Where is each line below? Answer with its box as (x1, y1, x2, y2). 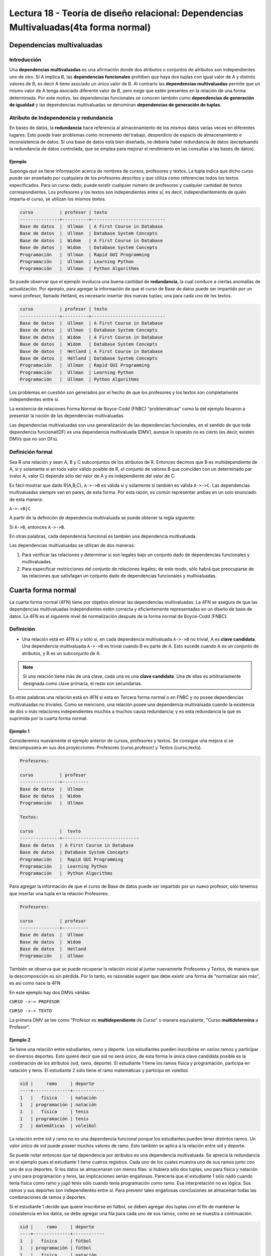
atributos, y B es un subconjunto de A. (22, 650, 101, 656)
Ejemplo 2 (9, 1037, 31, 1043)
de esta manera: (9, 496, 43, 502)
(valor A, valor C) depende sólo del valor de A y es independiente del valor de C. (9, 473, 176, 479)
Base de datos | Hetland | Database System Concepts (20, 355, 158, 361)
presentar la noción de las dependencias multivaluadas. (9, 412, 125, 419)
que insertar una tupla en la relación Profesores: (9, 890, 109, 896)
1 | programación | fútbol (20, 1245, 92, 1251)
